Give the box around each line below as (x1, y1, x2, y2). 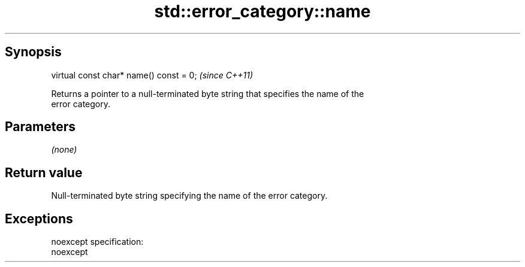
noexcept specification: (51, 236, 144, 247)
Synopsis (5, 44, 62, 60)
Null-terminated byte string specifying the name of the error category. (51, 190, 328, 201)
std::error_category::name (154, 1, 371, 22)
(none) (51, 144, 77, 155)
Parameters (5, 119, 76, 135)
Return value (5, 165, 83, 180)
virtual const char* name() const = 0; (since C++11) (51, 69, 254, 80)
